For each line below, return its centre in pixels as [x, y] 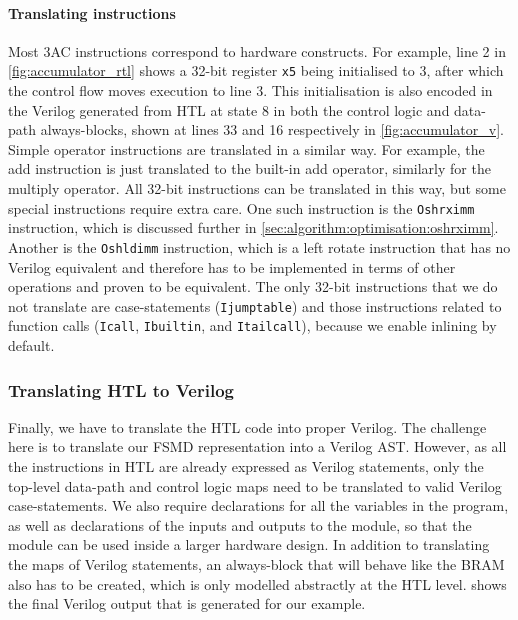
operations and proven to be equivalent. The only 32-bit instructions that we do [253, 286]
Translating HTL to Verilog [121, 389]
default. [31, 345]
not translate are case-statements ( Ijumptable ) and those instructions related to [255, 305]
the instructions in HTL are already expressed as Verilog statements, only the [246, 466]
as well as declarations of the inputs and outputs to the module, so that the [240, 524]
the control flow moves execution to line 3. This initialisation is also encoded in [250, 90]
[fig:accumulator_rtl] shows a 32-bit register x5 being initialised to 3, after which [256, 70]
